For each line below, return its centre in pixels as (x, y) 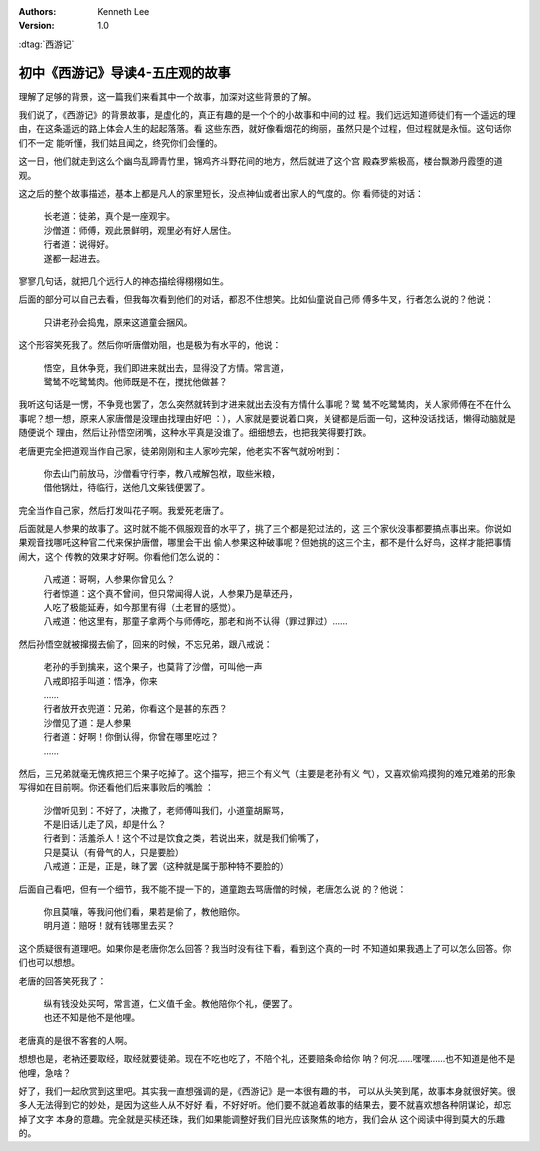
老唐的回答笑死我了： (62, 981)
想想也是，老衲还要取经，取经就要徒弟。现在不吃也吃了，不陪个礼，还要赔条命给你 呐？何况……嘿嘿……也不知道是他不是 (267, 1059)
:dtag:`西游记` (46, 44)
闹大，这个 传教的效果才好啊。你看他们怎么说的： (120, 556)
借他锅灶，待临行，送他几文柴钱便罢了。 (126, 487)
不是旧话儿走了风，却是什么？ (105, 824)
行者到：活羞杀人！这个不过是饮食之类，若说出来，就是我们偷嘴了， (183, 838)
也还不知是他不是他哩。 (91, 1017)
